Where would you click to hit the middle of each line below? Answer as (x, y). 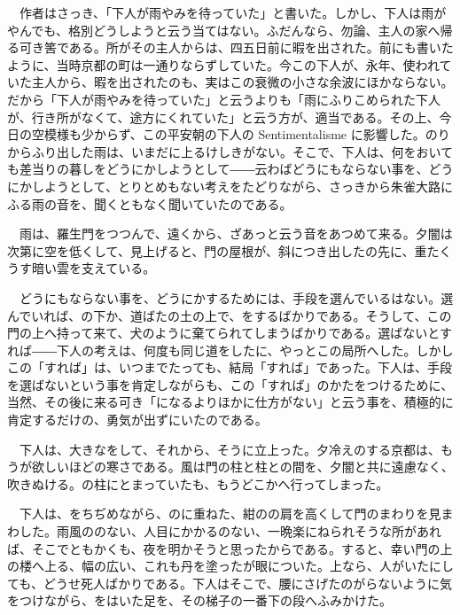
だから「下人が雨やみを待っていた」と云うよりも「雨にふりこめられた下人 (224, 99)
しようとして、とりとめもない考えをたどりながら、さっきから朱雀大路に (242, 186)
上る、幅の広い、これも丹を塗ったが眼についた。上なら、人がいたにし (249, 566)
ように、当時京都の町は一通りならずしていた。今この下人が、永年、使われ (223, 64)
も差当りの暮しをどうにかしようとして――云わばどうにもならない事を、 (218, 169)
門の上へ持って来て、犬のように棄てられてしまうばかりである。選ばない (218, 333)
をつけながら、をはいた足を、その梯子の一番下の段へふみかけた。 (199, 600)
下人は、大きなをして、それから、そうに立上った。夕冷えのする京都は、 (230, 449)
